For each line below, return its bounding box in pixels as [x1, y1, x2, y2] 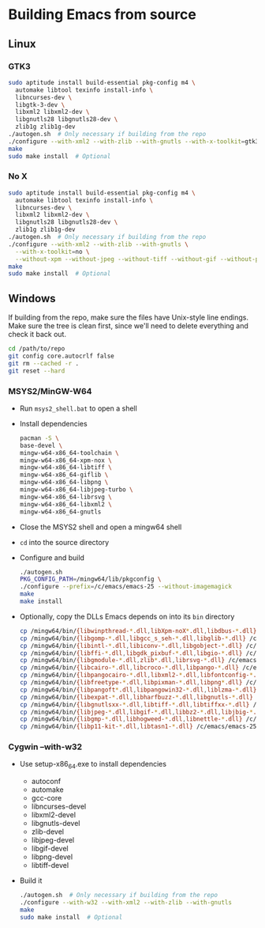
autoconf [31, 777, 62, 786]
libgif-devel [31, 844, 69, 854]
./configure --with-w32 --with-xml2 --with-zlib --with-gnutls [19, 899, 233, 907]
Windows [8, 291, 56, 305]
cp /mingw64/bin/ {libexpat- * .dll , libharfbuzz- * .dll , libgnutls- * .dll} [19, 693, 254, 701]
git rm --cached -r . [8, 359, 80, 367]
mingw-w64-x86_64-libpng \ [19, 479, 109, 487]
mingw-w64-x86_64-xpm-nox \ [19, 456, 112, 464]
